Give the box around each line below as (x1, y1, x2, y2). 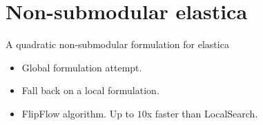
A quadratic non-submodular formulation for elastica (6, 37, 229, 52)
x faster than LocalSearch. (146, 106, 258, 120)
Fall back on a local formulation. (21, 83, 159, 98)
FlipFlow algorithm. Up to (21, 106, 135, 120)
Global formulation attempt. (21, 60, 142, 74)
